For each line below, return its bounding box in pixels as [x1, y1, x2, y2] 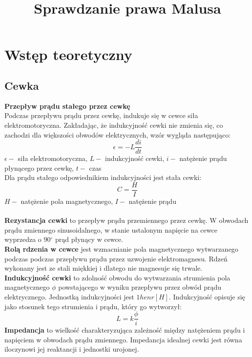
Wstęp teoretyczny [4, 44, 132, 64]
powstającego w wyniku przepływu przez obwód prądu [58, 282, 222, 292]
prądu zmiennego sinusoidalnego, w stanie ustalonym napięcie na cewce [4, 224, 217, 235]
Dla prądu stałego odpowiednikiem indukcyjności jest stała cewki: [4, 172, 202, 182]
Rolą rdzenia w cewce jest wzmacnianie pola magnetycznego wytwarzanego [4, 244, 238, 254]
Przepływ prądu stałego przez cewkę [4, 100, 130, 111]
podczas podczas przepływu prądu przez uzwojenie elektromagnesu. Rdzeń [4, 253, 228, 263]
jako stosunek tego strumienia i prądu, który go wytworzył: [4, 301, 182, 311]
